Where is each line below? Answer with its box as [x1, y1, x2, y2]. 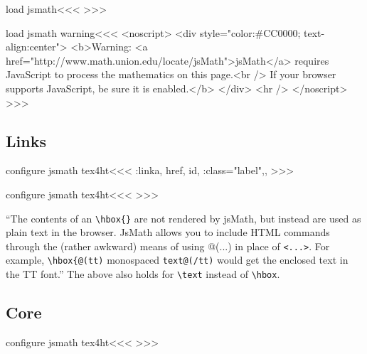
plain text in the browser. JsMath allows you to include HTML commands [6, 225, 330, 240]
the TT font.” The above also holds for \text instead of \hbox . [6, 267, 280, 281]
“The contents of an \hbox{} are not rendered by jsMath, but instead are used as [6, 210, 361, 225]
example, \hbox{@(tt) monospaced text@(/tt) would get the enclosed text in [6, 252, 349, 267]
